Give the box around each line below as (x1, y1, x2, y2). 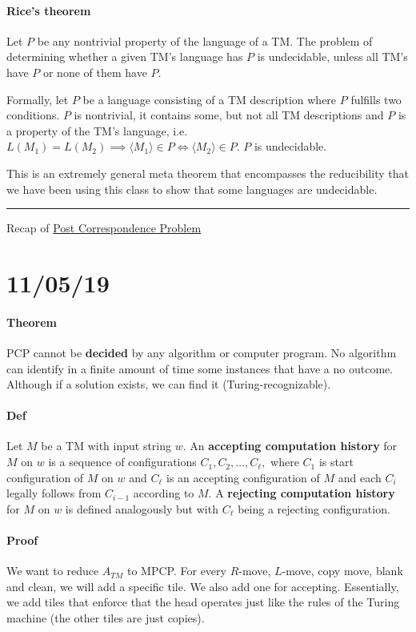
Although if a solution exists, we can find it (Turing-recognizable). (6, 376, 331, 392)
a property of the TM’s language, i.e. (6, 122, 188, 139)
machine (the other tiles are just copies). (6, 610, 205, 626)
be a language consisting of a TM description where (82, 91, 337, 107)
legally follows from (6, 485, 102, 501)
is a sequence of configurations (48, 453, 197, 470)
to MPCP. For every (127, 562, 226, 579)
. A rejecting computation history (208, 485, 395, 501)
